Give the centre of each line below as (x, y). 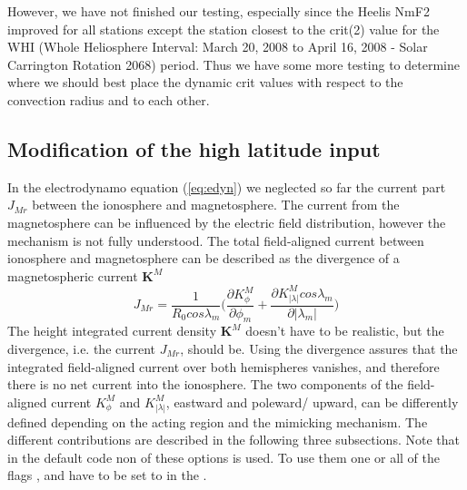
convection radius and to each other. (109, 99)
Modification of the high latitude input (194, 148)
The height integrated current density (112, 331)
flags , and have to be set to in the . (107, 475)
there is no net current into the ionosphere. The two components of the (205, 384)
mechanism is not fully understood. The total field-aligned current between (216, 240)
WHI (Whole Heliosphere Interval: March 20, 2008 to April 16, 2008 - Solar (218, 47)
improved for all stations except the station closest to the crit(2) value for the (224, 29)
